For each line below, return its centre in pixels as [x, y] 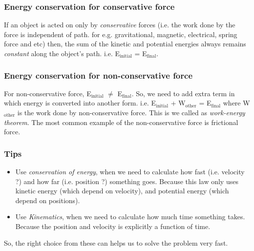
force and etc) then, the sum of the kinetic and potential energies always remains [125, 44]
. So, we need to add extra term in [183, 93]
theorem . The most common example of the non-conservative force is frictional [121, 122]
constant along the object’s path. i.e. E [62, 53]
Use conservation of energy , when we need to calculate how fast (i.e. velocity [130, 171]
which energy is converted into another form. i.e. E [80, 103]
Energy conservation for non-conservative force [98, 75]
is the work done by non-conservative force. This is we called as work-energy [131, 112]
